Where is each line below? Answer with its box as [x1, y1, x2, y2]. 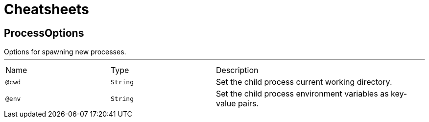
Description [216, 65, 259, 75]
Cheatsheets [4, 1, 89, 18]
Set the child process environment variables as [216, 89, 389, 99]
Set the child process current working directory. [216, 77, 392, 87]
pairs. [238, 98, 259, 109]
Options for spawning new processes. [4, 48, 126, 56]
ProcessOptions [4, 26, 84, 39]
